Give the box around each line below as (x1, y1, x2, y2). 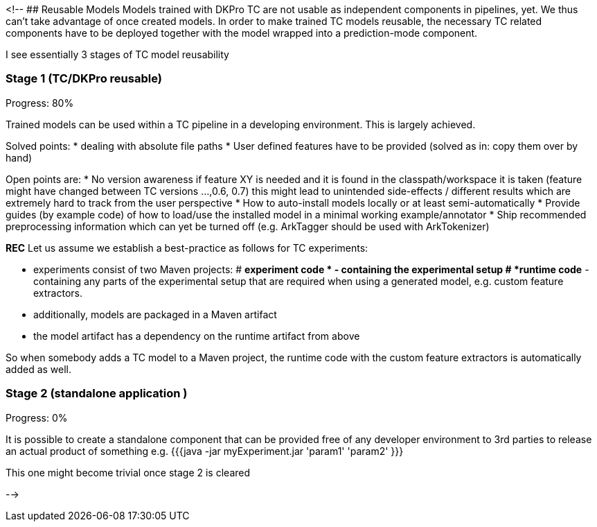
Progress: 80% (6, 96, 74, 109)
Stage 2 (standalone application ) (6, 386, 188, 401)
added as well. (6, 363, 72, 375)
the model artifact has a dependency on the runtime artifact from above (33, 329, 360, 342)
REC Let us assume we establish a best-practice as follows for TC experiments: (6, 241, 368, 254)
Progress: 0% (6, 411, 68, 424)
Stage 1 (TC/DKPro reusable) (6, 71, 162, 86)
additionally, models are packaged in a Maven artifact (33, 308, 277, 320)
